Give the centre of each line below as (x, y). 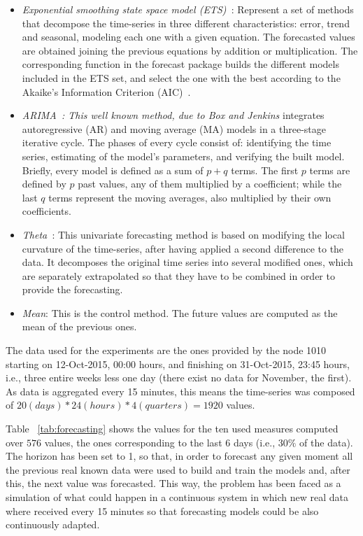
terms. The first (265, 170)
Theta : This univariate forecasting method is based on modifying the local (183, 234)
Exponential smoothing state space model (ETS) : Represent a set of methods (188, 9)
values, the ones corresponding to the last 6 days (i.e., (160, 442)
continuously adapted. (53, 524)
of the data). (326, 442)
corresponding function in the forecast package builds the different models (180, 64)
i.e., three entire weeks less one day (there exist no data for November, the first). (179, 378)
